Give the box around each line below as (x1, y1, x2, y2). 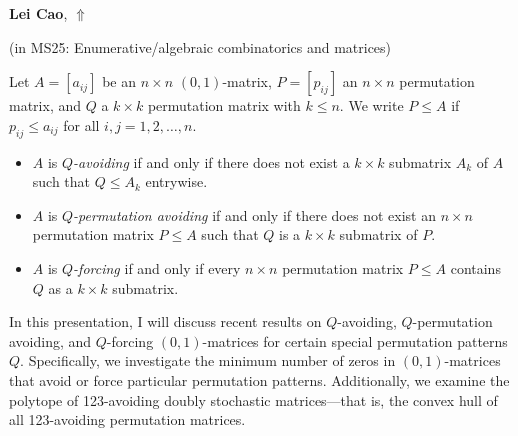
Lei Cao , (9, 3, 68, 23)
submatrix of (339, 224, 418, 245)
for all (63, 114, 100, 135)
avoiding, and (9, 330, 92, 351)
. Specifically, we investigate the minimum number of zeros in (20, 350, 396, 371)
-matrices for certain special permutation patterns (202, 330, 508, 351)
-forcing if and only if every (73, 257, 241, 278)
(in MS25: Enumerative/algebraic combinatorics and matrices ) (9, 36, 392, 57)
